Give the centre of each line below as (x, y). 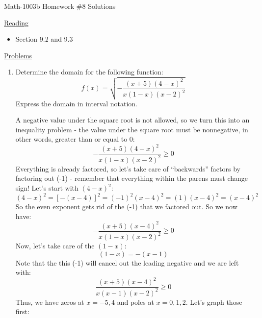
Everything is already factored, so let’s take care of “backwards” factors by (128, 168)
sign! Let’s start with (47, 188)
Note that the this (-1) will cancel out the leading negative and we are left (127, 262)
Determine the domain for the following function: (89, 72)
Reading (16, 22)
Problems (18, 55)
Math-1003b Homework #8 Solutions (60, 6)
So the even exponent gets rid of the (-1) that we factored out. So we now (126, 207)
